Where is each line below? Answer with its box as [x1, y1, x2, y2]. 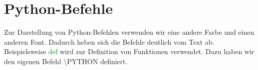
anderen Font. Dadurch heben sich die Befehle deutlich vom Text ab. [4, 36, 215, 47]
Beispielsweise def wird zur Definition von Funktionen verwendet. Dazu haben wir [4, 46, 255, 57]
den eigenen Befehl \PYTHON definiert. [4, 56, 128, 66]
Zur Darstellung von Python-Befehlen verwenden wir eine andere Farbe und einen [4, 27, 255, 37]
